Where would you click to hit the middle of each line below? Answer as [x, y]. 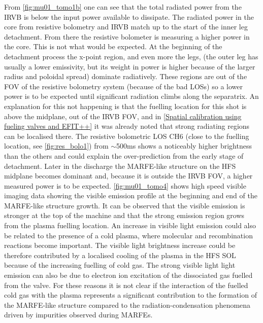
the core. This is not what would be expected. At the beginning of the [113, 46]
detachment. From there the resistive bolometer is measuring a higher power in [127, 36]
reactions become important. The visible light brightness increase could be [120, 245]
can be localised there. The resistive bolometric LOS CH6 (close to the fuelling [127, 136]
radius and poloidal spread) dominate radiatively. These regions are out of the [126, 76]
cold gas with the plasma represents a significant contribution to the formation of [130, 295]
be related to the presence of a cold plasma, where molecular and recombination [128, 235]
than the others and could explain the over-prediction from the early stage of [124, 155]
